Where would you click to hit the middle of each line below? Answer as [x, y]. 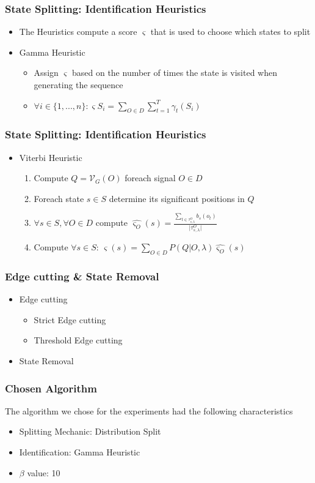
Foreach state [59, 198]
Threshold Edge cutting [78, 340]
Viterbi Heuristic [51, 157]
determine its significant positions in [177, 198]
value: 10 [44, 472]
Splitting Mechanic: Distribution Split [90, 431]
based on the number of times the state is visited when [174, 73]
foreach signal [150, 178]
